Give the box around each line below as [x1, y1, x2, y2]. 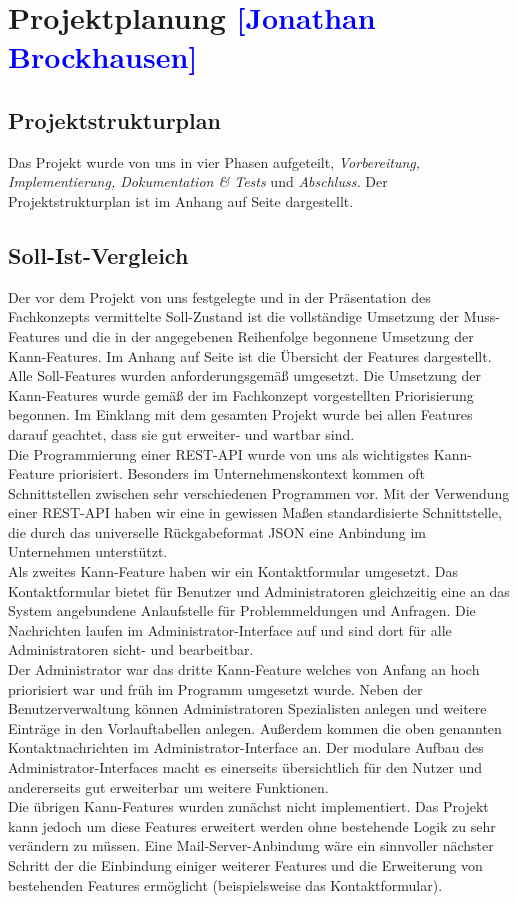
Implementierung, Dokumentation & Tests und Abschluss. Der [8, 171, 388, 192]
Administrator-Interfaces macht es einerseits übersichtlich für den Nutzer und [8, 757, 482, 777]
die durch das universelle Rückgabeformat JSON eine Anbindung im [8, 521, 426, 542]
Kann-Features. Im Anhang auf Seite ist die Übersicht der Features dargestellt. [8, 345, 492, 366]
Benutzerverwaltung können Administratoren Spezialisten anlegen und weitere [8, 698, 487, 719]
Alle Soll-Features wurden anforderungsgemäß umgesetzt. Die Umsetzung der [8, 365, 481, 386]
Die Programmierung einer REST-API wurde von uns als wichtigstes [8, 443, 430, 464]
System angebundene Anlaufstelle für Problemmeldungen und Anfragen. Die [8, 600, 476, 621]
